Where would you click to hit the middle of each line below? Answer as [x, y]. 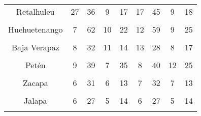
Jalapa [36, 100]
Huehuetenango [36, 29]
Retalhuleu [36, 11]
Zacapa [35, 83]
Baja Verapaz [35, 47]
